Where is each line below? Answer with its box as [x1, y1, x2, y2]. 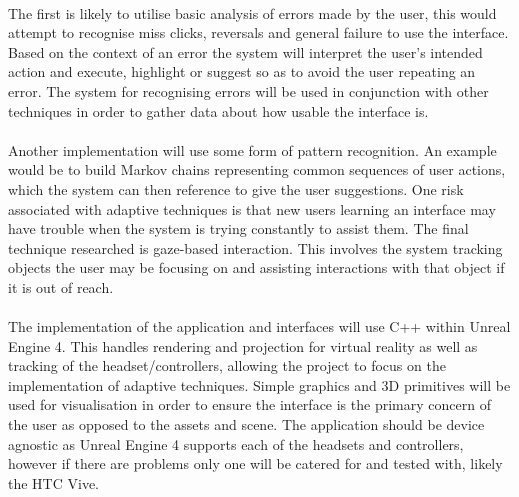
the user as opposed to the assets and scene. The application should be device [8, 414, 485, 435]
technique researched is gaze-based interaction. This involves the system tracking [8, 237, 503, 258]
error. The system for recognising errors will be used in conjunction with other [8, 80, 489, 101]
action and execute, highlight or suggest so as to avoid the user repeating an [8, 61, 476, 82]
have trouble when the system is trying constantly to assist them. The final [8, 218, 469, 239]
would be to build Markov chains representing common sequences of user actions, [8, 159, 506, 180]
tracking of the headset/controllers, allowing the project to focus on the [8, 355, 446, 376]
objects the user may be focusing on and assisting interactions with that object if [8, 257, 505, 278]
